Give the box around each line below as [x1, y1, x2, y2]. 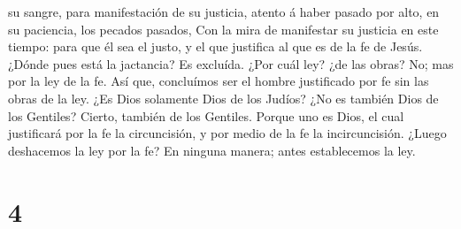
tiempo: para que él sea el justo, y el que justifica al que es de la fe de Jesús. [8, 37, 423, 56]
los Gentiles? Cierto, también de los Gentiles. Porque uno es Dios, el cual [8, 106, 404, 125]
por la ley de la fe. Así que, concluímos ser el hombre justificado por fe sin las [8, 72, 429, 90]
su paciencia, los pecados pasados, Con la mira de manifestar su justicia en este [8, 19, 439, 38]
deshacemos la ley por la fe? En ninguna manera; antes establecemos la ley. [8, 141, 416, 159]
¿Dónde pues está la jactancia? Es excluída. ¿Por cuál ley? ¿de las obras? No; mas [8, 54, 454, 73]
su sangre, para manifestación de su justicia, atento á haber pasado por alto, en [8, 3, 440, 20]
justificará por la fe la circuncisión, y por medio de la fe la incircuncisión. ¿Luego [8, 124, 447, 142]
